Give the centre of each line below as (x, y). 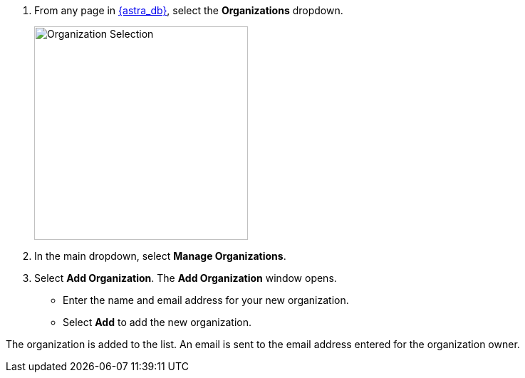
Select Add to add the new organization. (157, 322)
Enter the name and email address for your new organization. (206, 300)
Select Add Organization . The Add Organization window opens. (186, 278)
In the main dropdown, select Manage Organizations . (160, 256)
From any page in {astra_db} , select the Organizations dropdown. (189, 10)
